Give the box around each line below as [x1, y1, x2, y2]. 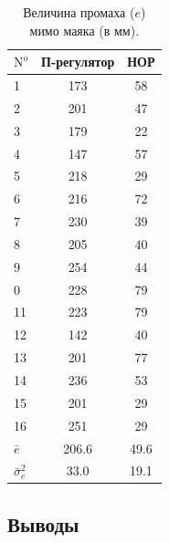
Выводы [7, 509, 79, 538]
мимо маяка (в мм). [29, 20, 140, 39]
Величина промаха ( [23, 3, 135, 21]
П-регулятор [41, 52, 115, 71]
